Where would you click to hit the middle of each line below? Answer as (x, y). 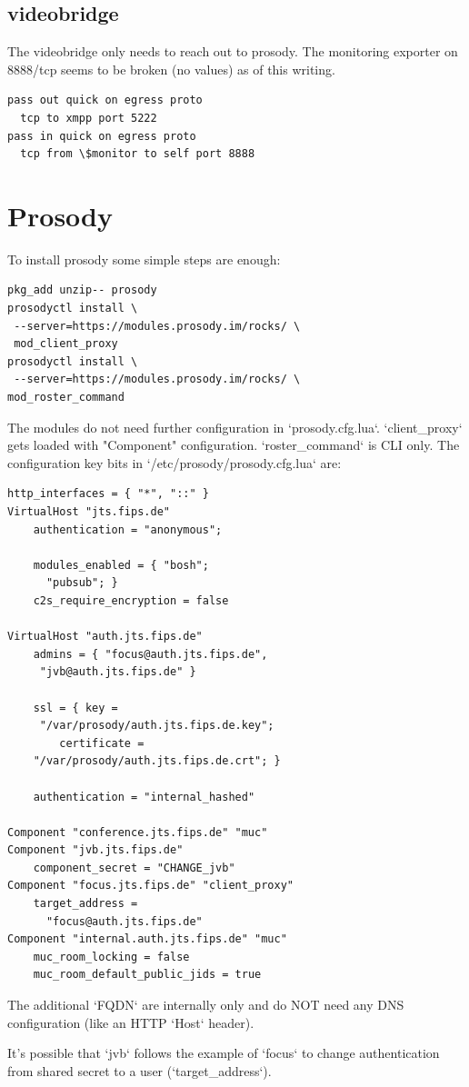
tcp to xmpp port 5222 (89, 118)
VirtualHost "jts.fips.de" (89, 512)
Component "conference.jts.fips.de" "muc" (138, 832)
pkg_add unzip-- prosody (82, 290)
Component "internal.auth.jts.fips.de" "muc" (147, 939)
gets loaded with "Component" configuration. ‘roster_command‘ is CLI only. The (234, 445)
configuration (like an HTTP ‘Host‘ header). (131, 1022)
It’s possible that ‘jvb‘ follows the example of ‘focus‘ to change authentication (224, 1053)
